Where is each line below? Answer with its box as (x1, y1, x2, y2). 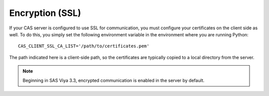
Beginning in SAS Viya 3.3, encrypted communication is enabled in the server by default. (22, 77, 205, 83)
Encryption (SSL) (9, 7, 81, 18)
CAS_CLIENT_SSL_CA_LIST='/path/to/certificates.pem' (18, 43, 149, 49)
